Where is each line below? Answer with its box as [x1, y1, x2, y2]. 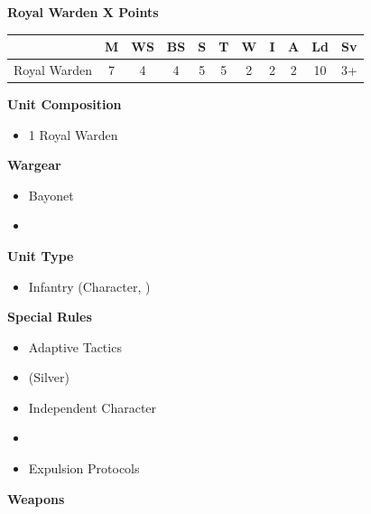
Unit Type [7, 246, 74, 265]
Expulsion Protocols [28, 459, 140, 478]
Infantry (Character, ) [28, 276, 151, 295]
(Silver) [28, 368, 70, 387]
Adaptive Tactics [28, 337, 122, 356]
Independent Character [28, 397, 157, 416]
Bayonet [28, 185, 74, 204]
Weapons [7, 489, 65, 508]
